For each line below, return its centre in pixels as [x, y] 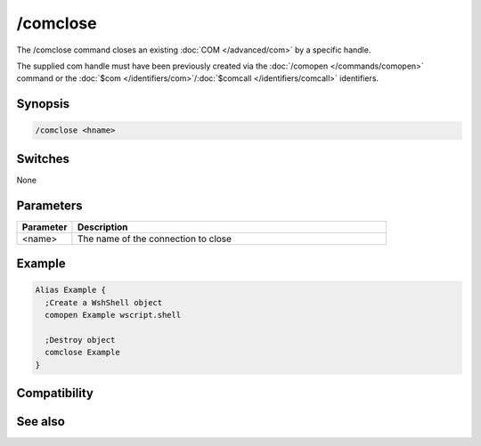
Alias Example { [71, 290]
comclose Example [82, 353]
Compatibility [55, 393]
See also [41, 422]
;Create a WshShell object [104, 302]
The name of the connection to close [154, 239]
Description [102, 227]
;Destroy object [80, 340]
